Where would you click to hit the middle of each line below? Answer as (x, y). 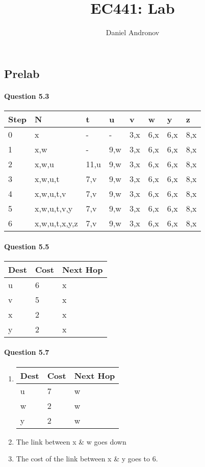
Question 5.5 (27, 246)
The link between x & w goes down (71, 441)
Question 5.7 (27, 352)
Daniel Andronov (133, 32)
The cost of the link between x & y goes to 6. (87, 459)
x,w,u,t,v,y (54, 208)
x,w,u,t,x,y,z (56, 223)
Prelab (22, 73)
